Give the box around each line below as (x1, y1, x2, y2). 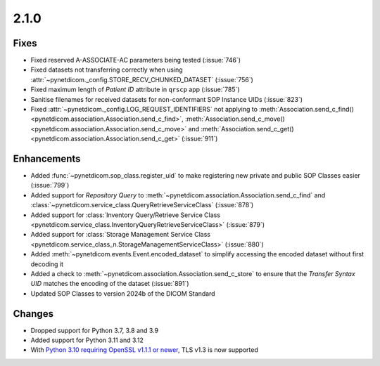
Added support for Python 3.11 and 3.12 (30, 336, 144, 344)
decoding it (30, 260, 63, 268)
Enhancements (13, 153, 81, 164)
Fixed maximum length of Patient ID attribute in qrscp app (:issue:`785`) (30, 85, 240, 94)
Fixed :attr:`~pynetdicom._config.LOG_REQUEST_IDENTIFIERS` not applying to (30, 105, 258, 114)
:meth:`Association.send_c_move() (184, 115, 285, 123)
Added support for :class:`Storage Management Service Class (30, 230, 211, 239)
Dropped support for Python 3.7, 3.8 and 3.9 (30, 326, 158, 334)
